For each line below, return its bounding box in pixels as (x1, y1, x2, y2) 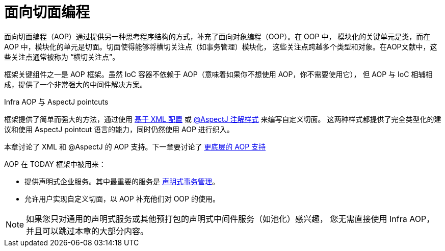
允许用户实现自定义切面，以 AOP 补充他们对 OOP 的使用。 (24, 194, 220, 203)
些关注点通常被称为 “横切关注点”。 (4, 52, 120, 61)
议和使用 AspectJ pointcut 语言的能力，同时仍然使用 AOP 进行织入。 (4, 124, 234, 134)
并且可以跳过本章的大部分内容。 (26, 225, 149, 236)
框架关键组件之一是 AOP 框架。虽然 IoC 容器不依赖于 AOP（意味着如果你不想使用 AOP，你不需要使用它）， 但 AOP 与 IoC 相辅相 (4, 69, 433, 79)
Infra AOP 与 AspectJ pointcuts (4, 97, 109, 106)
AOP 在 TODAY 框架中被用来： (4, 159, 106, 168)
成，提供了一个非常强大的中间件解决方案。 (4, 80, 147, 89)
